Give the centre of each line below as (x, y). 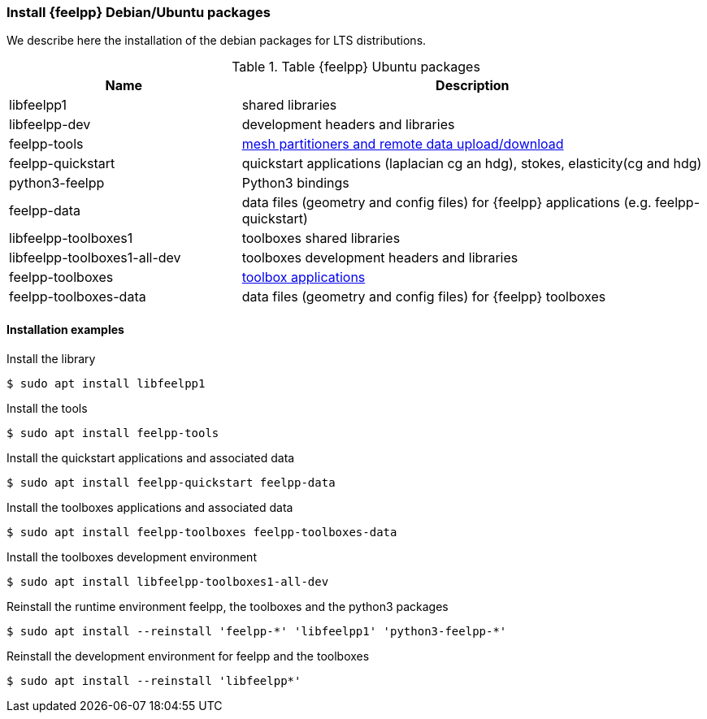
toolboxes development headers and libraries (380, 258)
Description (473, 86)
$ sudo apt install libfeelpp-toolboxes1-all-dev (168, 581)
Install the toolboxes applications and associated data (150, 507)
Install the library (51, 358)
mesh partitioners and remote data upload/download (403, 144)
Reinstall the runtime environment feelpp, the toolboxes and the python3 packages (228, 606)
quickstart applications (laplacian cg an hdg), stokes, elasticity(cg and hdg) (472, 164)
